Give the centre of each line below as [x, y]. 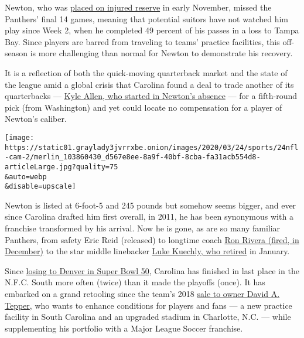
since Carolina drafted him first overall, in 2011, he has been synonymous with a [149, 216]
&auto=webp [26, 177]
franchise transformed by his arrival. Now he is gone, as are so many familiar [143, 228]
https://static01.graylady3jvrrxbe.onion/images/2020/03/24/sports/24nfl [152, 147]
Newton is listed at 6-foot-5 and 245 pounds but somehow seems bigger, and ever [151, 205]
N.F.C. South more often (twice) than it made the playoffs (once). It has [135, 282]
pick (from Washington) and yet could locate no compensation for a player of [144, 107]
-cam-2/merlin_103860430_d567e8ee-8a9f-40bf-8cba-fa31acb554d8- [133, 157]
